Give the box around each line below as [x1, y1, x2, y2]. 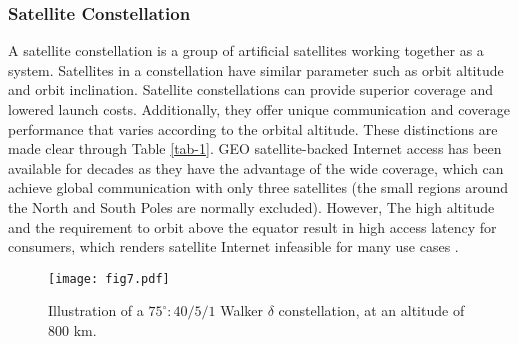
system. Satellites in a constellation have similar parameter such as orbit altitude [8, 59, 504, 80]
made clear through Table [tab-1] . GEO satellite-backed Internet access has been [8, 138, 502, 159]
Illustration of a [48, 300, 144, 321]
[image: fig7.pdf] [48, 271, 170, 286]
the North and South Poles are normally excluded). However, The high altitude [8, 196, 495, 217]
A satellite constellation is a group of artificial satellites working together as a [8, 40, 484, 61]
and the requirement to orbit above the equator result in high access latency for [8, 216, 497, 237]
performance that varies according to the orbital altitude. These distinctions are [8, 118, 498, 139]
